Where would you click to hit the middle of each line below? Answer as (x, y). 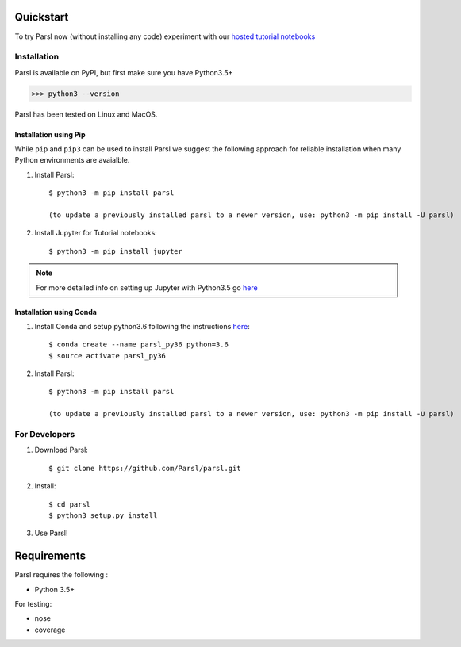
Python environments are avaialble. (72, 160)
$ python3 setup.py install (103, 515)
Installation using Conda (56, 312)
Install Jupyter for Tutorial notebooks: (96, 233)
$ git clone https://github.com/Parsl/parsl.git (145, 468)
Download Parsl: (61, 450)
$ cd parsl (70, 504)
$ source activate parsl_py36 (108, 356)
